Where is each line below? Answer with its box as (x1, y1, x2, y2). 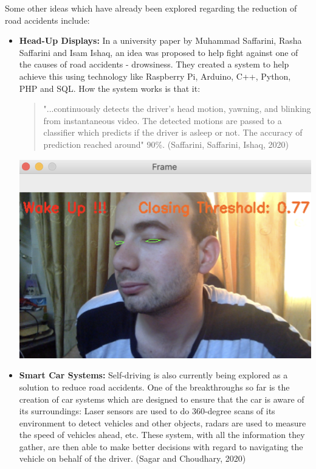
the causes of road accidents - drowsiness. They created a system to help (19, 58, 289, 71)
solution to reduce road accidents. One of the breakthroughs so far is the (19, 380, 290, 393)
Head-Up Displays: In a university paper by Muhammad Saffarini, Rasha (19, 34, 302, 47)
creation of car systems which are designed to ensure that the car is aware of (19, 392, 304, 405)
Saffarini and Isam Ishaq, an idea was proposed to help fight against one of (19, 46, 298, 58)
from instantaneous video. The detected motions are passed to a (43, 114, 282, 127)
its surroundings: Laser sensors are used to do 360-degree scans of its (19, 405, 275, 417)
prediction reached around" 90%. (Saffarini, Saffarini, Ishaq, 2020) (43, 137, 289, 150)
